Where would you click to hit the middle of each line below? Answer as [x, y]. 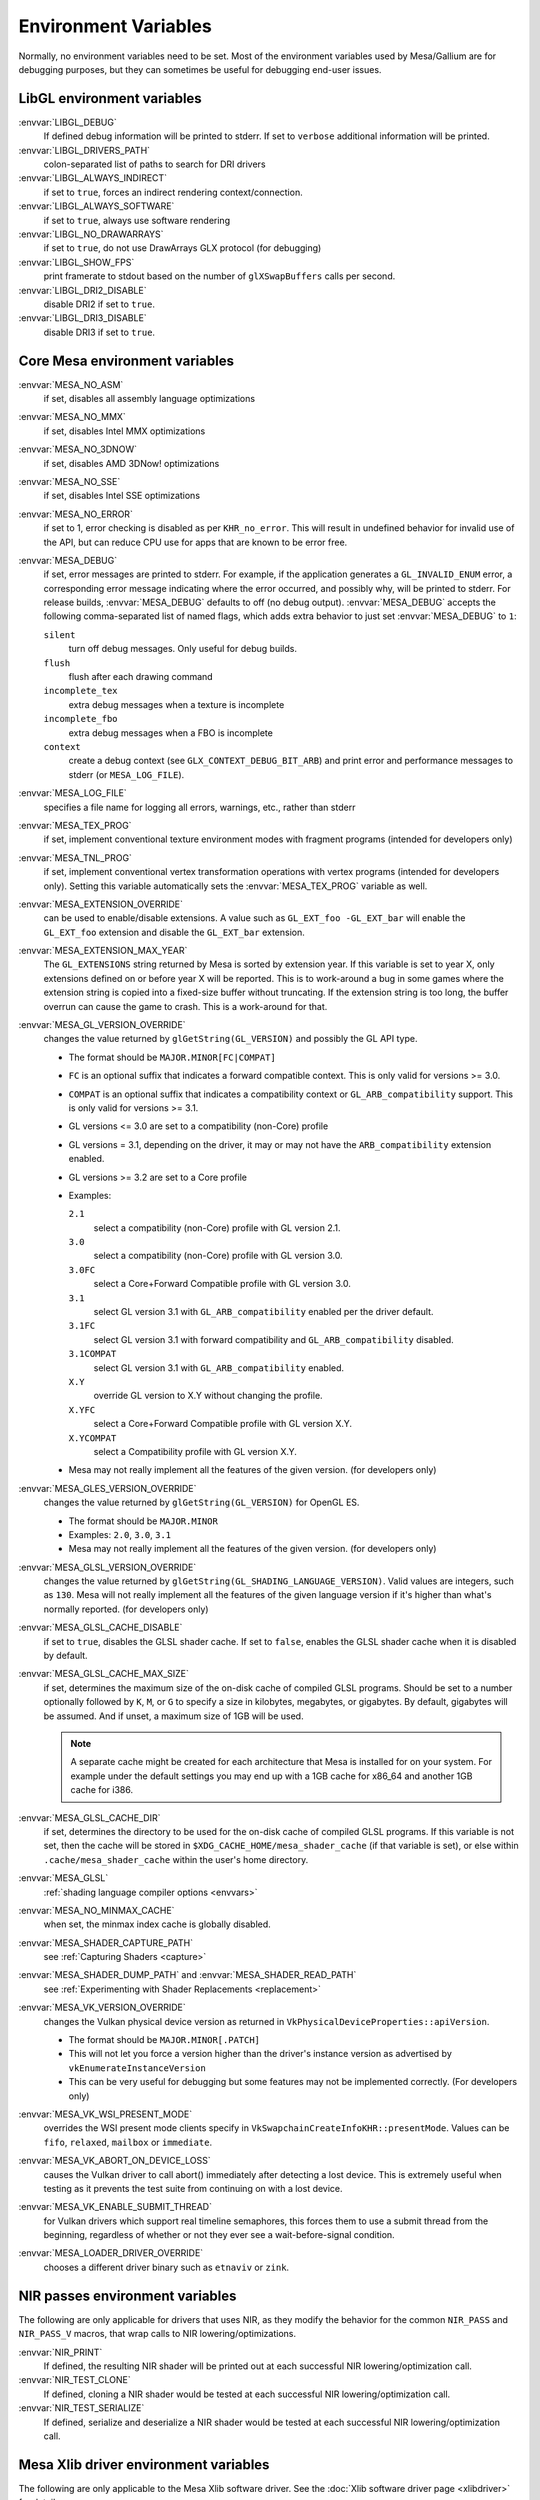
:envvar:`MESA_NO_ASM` [71, 384]
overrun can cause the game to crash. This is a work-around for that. [185, 1006]
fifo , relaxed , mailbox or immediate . [128, 2142]
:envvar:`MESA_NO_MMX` [72, 417]
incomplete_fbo [81, 719]
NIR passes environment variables [127, 2295]
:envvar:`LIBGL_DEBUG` [67, 122]
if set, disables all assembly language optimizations [149, 398]
